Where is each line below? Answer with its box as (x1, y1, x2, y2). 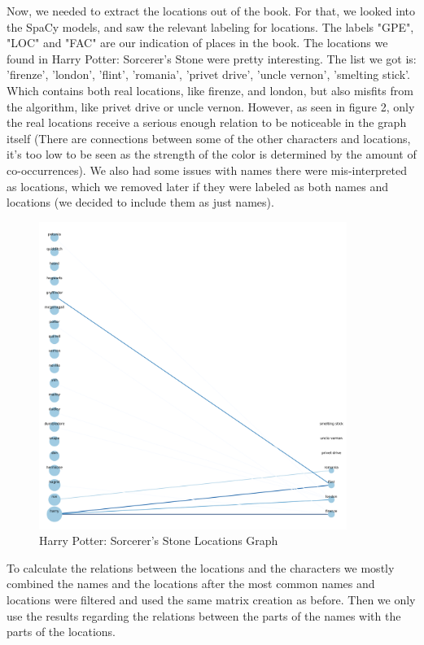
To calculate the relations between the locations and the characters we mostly (7, 559, 395, 576)
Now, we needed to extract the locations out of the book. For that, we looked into (7, 2, 415, 19)
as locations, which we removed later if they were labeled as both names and (7, 177, 388, 194)
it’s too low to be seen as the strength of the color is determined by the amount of (7, 146, 417, 163)
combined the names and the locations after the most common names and (7, 575, 375, 592)
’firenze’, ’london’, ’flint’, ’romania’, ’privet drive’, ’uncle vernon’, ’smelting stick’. (7, 66, 410, 83)
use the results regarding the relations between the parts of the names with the (7, 607, 401, 624)
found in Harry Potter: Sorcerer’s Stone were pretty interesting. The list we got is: (7, 50, 417, 67)
